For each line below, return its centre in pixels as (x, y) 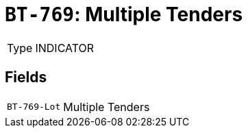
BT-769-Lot (34, 107)
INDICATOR (65, 48)
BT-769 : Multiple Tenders (124, 14)
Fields (26, 77)
